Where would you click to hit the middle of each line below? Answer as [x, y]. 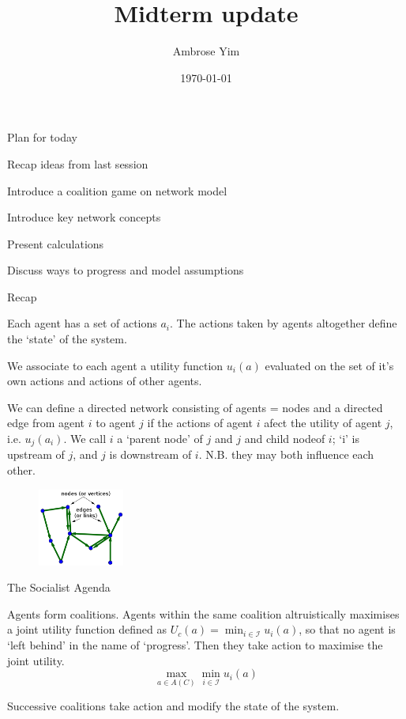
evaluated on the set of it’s [329, 365]
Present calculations [56, 243]
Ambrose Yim [206, 51]
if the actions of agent [200, 423]
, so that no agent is [347, 629]
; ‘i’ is [346, 439]
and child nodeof [285, 439]
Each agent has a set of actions [82, 323]
